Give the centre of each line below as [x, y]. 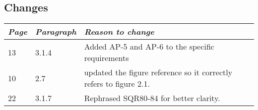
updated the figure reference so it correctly [158, 72]
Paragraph [56, 32]
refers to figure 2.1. [117, 84]
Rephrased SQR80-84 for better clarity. [152, 98]
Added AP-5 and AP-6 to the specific [149, 47]
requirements [106, 58]
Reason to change [119, 32]
